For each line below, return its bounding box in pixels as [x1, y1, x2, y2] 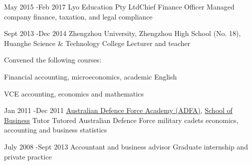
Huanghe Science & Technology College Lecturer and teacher [4, 37, 191, 48]
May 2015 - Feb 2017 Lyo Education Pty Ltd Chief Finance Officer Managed [4, 1, 235, 11]
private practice [4, 151, 52, 161]
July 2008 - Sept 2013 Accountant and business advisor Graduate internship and [4, 141, 248, 151]
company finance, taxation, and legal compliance [4, 11, 153, 21]
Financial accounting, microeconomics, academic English [4, 71, 177, 81]
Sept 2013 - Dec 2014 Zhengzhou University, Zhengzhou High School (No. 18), [4, 28, 241, 38]
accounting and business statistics [4, 124, 107, 135]
